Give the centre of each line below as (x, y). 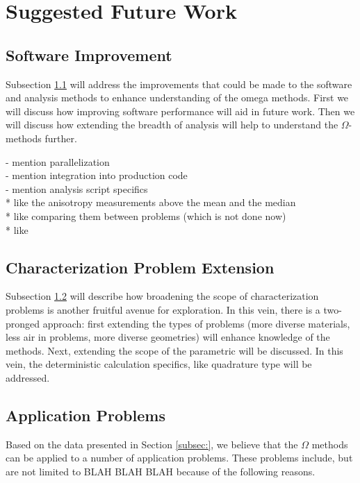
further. (61, 138)
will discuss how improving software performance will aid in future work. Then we (180, 111)
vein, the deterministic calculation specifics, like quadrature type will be (159, 364)
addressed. (28, 377)
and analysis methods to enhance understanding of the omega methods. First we (177, 98)
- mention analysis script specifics (77, 188)
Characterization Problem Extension (140, 267)
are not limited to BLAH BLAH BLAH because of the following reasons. (161, 471)
